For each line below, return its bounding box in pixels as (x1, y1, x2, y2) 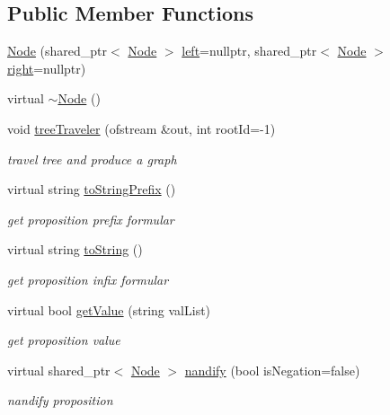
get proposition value (7, 331, 120, 349)
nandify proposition (7, 391, 113, 410)
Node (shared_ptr (7, 41, 108, 60)
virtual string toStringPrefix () (7, 180, 176, 199)
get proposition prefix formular (7, 209, 174, 228)
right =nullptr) (7, 58, 86, 77)
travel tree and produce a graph (7, 149, 177, 168)
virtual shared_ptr (7, 360, 111, 379)
